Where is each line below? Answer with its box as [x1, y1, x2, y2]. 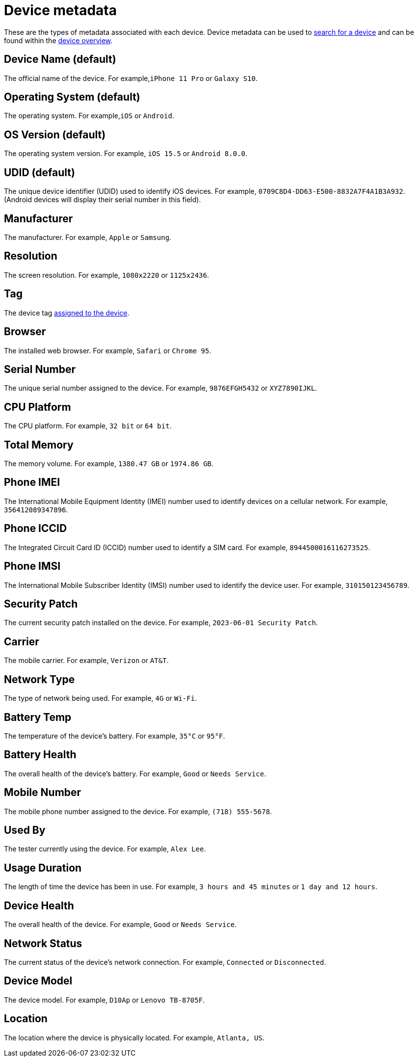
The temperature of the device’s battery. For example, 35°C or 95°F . [4, 731, 225, 740]
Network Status [4, 937, 82, 950]
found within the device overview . [4, 36, 113, 45]
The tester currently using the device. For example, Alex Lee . [4, 845, 206, 853]
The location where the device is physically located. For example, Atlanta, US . [4, 1033, 264, 1042]
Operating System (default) [4, 91, 140, 104]
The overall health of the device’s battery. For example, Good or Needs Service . [4, 769, 266, 778]
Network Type [4, 673, 75, 686]
